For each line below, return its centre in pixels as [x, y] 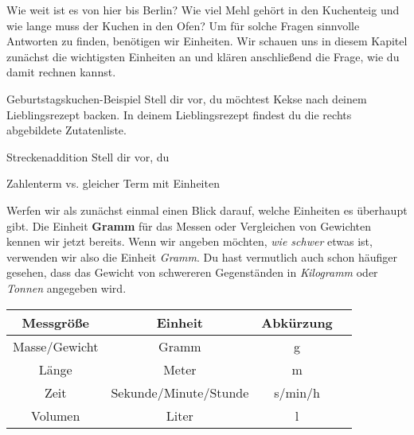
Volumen [56, 415]
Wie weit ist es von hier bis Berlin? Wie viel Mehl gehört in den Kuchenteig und [203, 10]
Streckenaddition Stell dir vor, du [88, 156]
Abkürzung [297, 322]
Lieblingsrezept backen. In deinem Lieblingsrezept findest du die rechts [179, 114]
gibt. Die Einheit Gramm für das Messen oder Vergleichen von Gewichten [189, 225]
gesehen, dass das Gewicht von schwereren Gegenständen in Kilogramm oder [192, 272]
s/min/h [297, 392]
